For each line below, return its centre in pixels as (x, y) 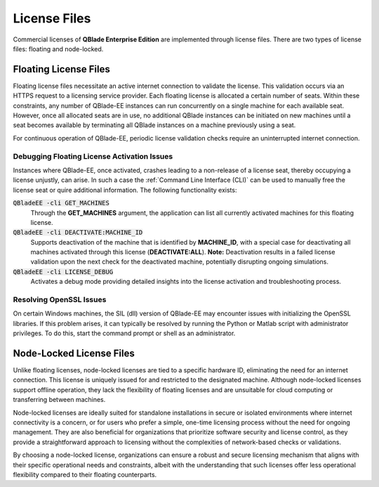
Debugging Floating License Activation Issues (93, 156)
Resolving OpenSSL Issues (60, 300)
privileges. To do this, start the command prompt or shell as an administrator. (124, 333)
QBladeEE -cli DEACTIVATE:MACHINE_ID (78, 233)
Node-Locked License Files (74, 353)
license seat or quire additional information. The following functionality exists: (125, 190)
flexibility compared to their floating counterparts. (85, 474)
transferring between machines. (59, 400)
